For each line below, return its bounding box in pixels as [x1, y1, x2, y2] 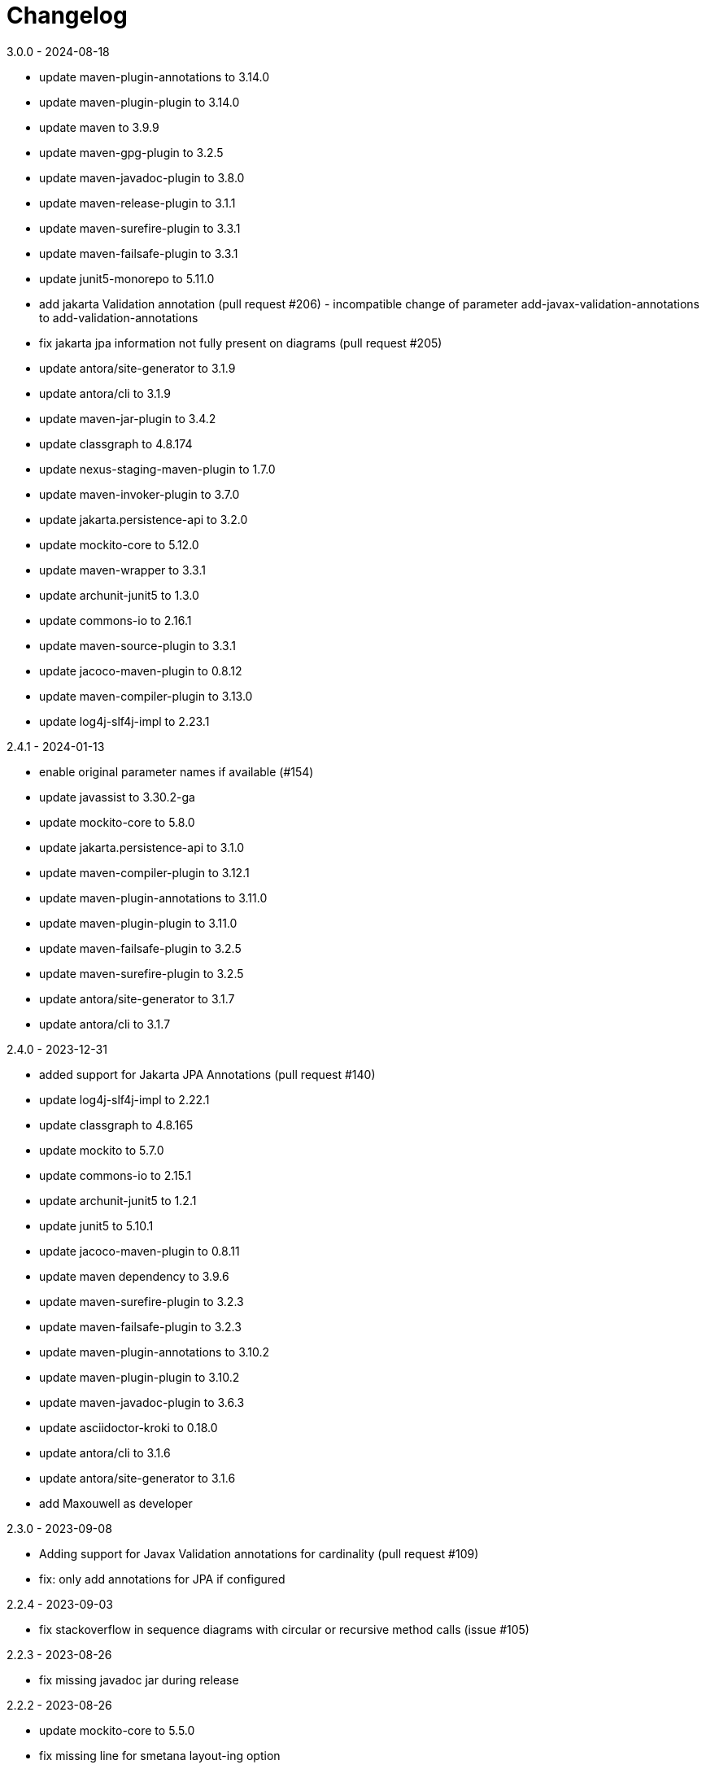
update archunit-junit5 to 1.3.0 [39, 587, 199, 602]
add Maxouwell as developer [39, 1496, 193, 1510]
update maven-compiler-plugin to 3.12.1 [39, 865, 250, 880]
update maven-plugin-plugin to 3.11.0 [39, 915, 238, 930]
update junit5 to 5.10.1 [39, 1218, 154, 1233]
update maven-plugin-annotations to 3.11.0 [39, 890, 268, 905]
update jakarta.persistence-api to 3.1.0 [39, 840, 245, 854]
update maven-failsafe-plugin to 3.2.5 [39, 941, 242, 955]
